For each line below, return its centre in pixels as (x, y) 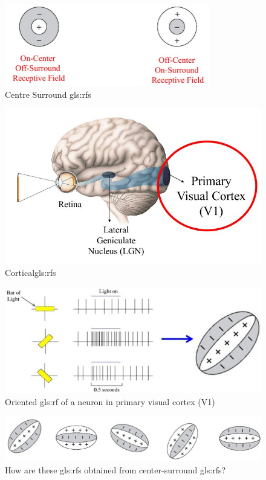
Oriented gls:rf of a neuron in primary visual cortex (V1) (110, 401)
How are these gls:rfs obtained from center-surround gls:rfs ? (115, 469)
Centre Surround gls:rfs (48, 94)
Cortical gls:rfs (31, 272)
